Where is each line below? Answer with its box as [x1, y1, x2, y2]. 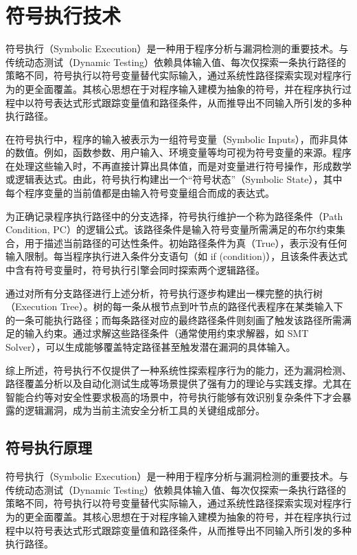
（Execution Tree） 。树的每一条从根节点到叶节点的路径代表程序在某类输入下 [5, 299, 343, 314]
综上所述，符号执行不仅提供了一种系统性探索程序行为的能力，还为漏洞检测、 [5, 362, 352, 377]
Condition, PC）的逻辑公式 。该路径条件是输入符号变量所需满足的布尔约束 [5, 222, 336, 237]
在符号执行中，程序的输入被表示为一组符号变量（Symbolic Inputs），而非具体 [5, 131, 348, 146]
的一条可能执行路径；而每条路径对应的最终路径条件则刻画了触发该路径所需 [5, 312, 342, 327]
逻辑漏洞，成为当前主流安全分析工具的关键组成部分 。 [24, 403, 265, 417]
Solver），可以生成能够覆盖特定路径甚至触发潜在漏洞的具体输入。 [5, 340, 296, 353]
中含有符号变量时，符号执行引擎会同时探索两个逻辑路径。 [5, 263, 265, 277]
